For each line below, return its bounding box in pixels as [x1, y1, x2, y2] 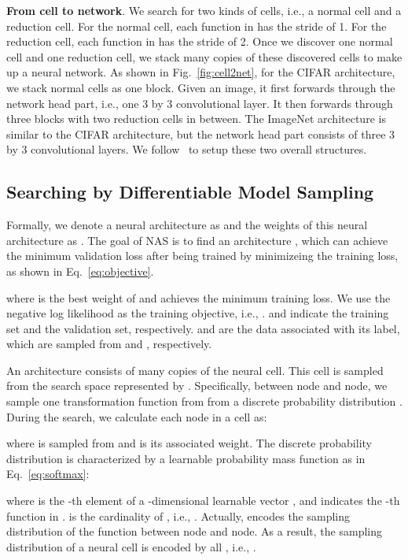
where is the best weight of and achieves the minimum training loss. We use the [6, 289, 391, 306]
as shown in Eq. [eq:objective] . [6, 262, 154, 279]
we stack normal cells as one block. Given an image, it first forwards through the [6, 79, 395, 95]
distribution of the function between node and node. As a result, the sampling [6, 523, 382, 540]
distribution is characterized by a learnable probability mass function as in [6, 450, 366, 466]
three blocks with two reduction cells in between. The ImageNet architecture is [6, 110, 386, 127]
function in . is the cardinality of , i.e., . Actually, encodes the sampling [6, 507, 351, 524]
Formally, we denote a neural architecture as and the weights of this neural [6, 217, 368, 233]
